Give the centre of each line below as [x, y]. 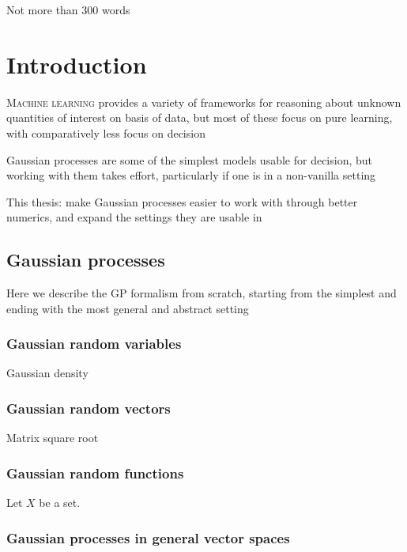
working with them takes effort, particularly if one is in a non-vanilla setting [191, 175]
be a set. [60, 503]
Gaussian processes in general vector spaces [148, 537]
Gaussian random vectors [89, 408]
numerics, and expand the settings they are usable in [134, 217]
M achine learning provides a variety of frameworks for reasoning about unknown [204, 102]
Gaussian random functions [95, 473]
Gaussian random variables [94, 344]
